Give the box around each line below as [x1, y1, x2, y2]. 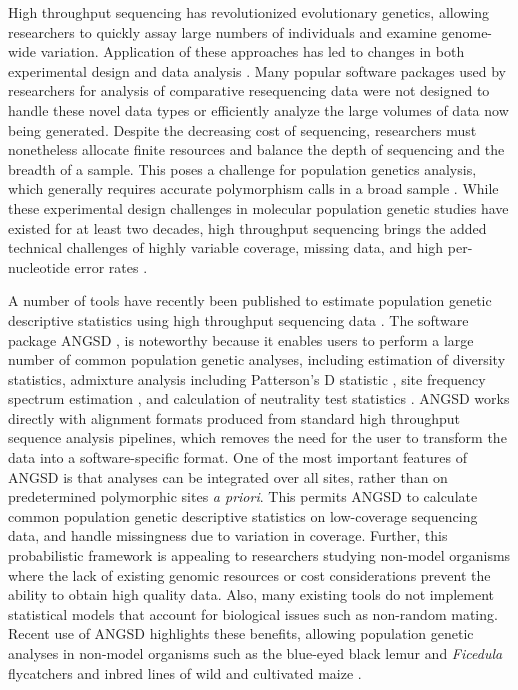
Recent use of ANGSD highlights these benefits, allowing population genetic [8, 623, 474, 644]
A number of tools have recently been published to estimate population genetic [8, 290, 492, 311]
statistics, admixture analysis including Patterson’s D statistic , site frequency [8, 368, 486, 389]
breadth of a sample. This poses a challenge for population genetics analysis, [8, 158, 477, 179]
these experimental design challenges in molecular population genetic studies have [8, 197, 509, 218]
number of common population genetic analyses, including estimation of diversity [8, 349, 506, 370]
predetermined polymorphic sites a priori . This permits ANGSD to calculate [8, 486, 478, 507]
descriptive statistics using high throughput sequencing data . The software [8, 309, 469, 330]
